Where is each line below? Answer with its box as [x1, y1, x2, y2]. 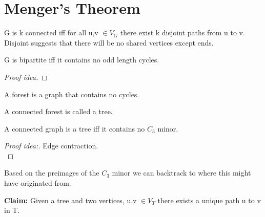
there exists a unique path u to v [157, 194, 261, 205]
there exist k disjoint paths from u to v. [120, 27, 245, 38]
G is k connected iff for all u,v [4, 27, 98, 38]
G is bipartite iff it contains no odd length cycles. [4, 54, 159, 65]
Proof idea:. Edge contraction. [4, 140, 98, 151]
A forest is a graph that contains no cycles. [4, 89, 139, 99]
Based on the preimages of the [4, 167, 99, 178]
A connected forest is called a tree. [4, 106, 113, 117]
